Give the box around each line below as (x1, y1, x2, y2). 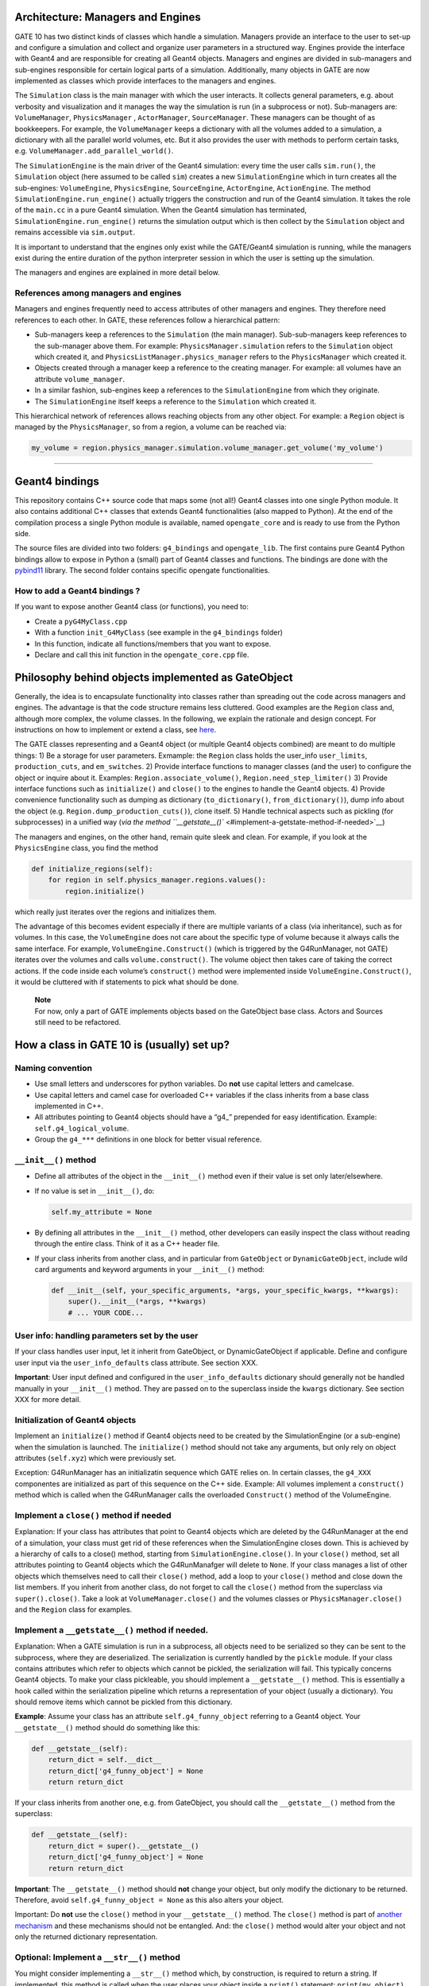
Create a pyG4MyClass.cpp (34, 616, 128, 626)
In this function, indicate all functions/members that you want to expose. (34, 639, 272, 648)
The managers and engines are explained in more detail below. (14, 268, 220, 277)
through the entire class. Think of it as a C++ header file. (34, 1239, 220, 1249)
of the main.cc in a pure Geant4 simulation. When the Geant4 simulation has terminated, (14, 205, 307, 214)
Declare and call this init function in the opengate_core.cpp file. (34, 650, 249, 659)
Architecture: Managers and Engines (14, 10, 202, 24)
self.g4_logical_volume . (34, 1123, 129, 1133)
